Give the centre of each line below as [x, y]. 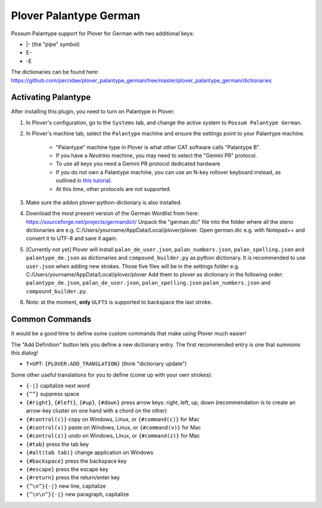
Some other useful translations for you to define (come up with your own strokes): [112, 375]
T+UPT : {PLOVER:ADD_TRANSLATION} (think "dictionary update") [106, 364]
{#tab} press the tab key [58, 444]
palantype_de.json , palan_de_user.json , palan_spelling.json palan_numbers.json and [148, 283]
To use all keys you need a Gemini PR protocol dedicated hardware [138, 164]
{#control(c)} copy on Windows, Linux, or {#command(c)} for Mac [113, 419]
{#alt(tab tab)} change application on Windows [90, 452]
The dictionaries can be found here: [55, 72]
